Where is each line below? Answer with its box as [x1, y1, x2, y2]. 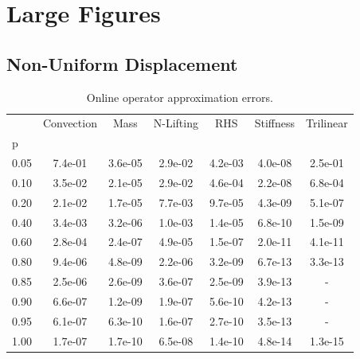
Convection [42, 115, 97, 131]
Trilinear [306, 115, 348, 131]
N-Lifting [153, 115, 198, 131]
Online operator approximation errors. [86, 88, 273, 105]
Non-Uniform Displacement [6, 51, 238, 76]
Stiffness [254, 115, 295, 131]
